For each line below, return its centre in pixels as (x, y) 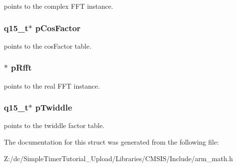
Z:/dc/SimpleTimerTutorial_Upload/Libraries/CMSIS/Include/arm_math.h (118, 158)
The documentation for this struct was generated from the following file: (111, 142)
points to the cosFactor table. (48, 46)
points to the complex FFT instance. (59, 6)
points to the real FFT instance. (52, 85)
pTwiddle (54, 107)
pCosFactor (58, 28)
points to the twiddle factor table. (54, 125)
